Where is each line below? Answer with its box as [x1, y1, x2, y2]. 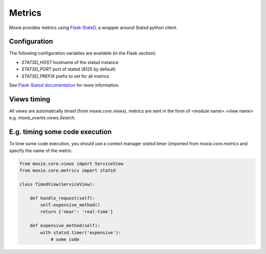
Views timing [9, 95, 50, 103]
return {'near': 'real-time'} [40, 209, 113, 215]
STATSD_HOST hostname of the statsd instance [21, 59, 119, 65]
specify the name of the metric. [9, 148, 73, 154]
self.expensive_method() [40, 202, 100, 208]
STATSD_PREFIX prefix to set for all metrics [21, 73, 109, 79]
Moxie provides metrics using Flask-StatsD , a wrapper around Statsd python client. [9, 25, 177, 31]
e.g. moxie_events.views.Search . [9, 115, 76, 121]
